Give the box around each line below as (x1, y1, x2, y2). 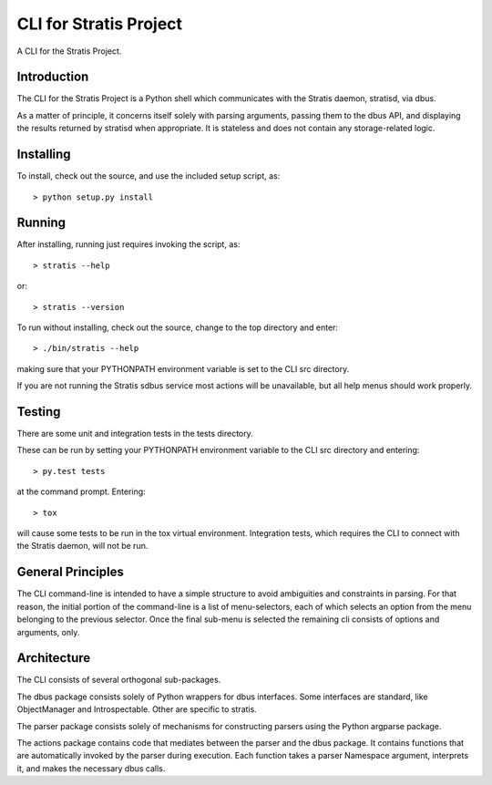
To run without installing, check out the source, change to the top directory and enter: (16, 322, 339, 333)
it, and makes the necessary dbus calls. (16, 762, 166, 774)
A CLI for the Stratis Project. (16, 46, 122, 57)
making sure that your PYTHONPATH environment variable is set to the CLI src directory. (16, 363, 350, 374)
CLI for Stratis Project (16, 14, 182, 34)
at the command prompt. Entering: (16, 486, 146, 497)
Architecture (16, 650, 91, 666)
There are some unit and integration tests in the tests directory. (16, 429, 254, 439)
